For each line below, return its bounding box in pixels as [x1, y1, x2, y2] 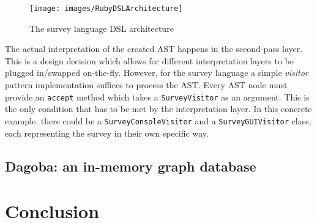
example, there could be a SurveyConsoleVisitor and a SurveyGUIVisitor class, [5, 114, 311, 127]
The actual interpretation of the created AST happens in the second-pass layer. [5, 42, 303, 55]
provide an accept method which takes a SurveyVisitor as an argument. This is [5, 90, 310, 103]
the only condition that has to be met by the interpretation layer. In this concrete [5, 102, 312, 115]
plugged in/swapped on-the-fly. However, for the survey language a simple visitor [5, 66, 308, 79]
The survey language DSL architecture [29, 21, 174, 34]
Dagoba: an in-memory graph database [5, 156, 256, 175]
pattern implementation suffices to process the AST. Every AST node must [5, 78, 288, 91]
